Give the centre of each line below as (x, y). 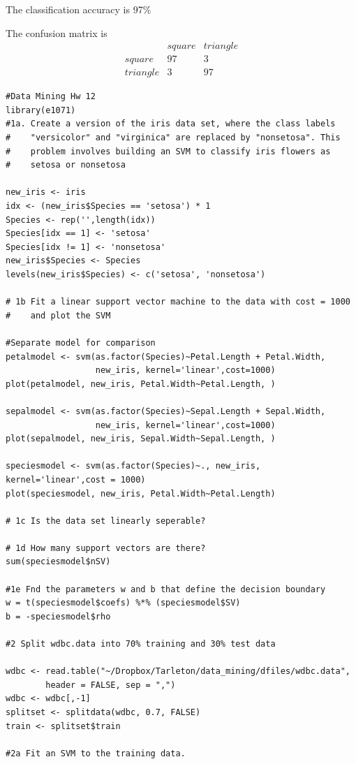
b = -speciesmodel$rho (58, 616)
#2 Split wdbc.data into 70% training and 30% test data (141, 644)
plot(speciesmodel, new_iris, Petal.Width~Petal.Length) (141, 493)
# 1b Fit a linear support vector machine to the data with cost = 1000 (178, 302)
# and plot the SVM (58, 315)
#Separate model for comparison (81, 343)
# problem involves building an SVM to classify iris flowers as (168, 151)
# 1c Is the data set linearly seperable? (106, 521)
